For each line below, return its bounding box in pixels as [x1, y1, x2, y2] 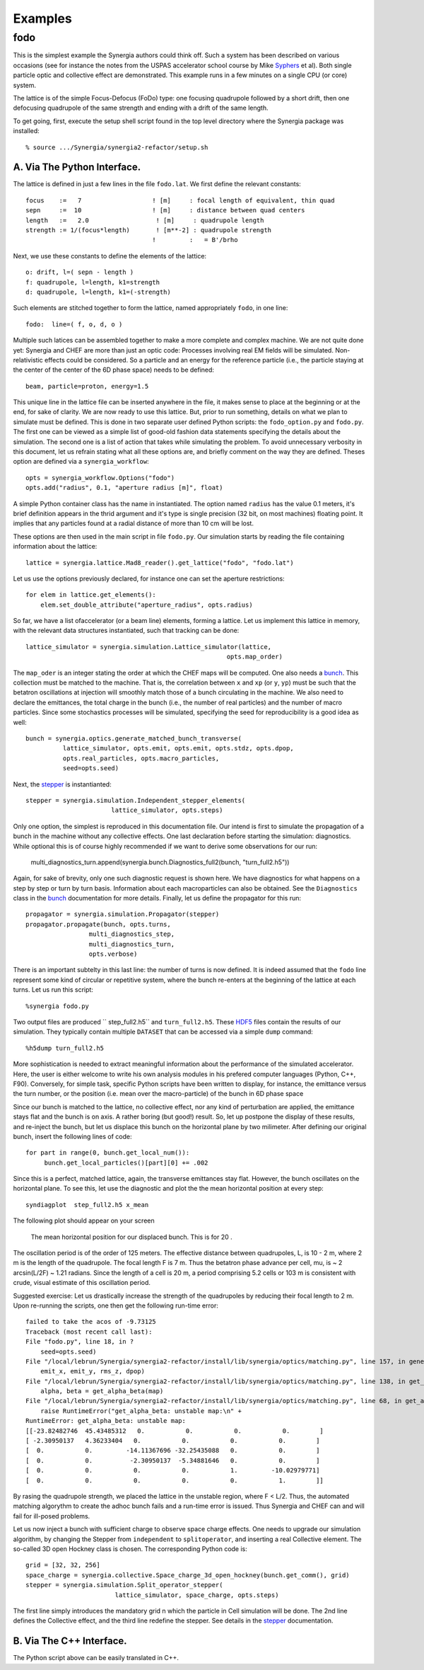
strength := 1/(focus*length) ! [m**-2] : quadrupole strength [25, 226, 272, 234]
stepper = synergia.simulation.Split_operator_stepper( [25, 1581, 223, 1589]
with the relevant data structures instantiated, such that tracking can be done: [13, 627, 240, 635]
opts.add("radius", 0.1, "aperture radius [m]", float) [25, 484, 223, 492]
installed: [13, 127, 40, 135]
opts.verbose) [88, 950, 138, 959]
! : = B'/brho [152, 236, 238, 244]
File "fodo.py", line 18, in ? [25, 1338, 134, 1346]
